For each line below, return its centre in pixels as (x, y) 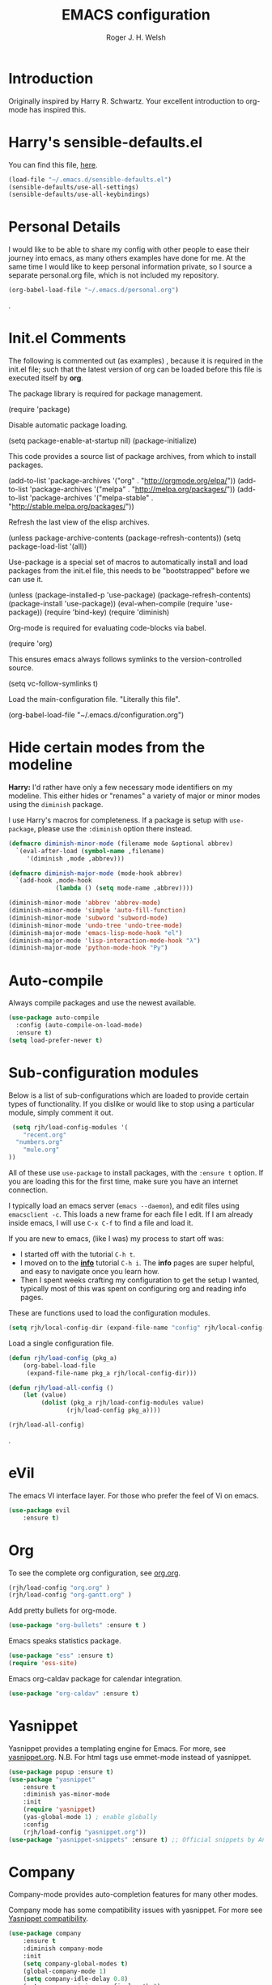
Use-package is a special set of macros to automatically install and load (128, 562)
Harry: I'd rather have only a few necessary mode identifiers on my (121, 787)
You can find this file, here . (53, 164)
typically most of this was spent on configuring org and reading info (133, 1289)
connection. (28, 1190)
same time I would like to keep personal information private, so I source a (130, 267)
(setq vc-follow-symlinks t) (53, 683)
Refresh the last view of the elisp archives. (79, 522)
